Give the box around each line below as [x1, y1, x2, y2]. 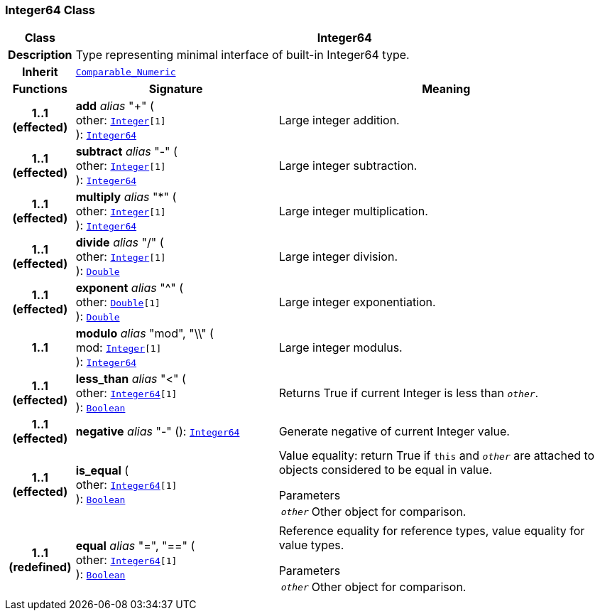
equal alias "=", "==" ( [75, 539, 195, 553]
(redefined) [9, 560, 72, 575]
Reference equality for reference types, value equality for [278, 524, 585, 539]
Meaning [422, 82, 471, 97]
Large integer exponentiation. [278, 295, 436, 310]
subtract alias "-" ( [75, 144, 178, 159]
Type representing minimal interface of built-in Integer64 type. [75, 48, 410, 63]
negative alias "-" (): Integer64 [75, 424, 240, 439]
